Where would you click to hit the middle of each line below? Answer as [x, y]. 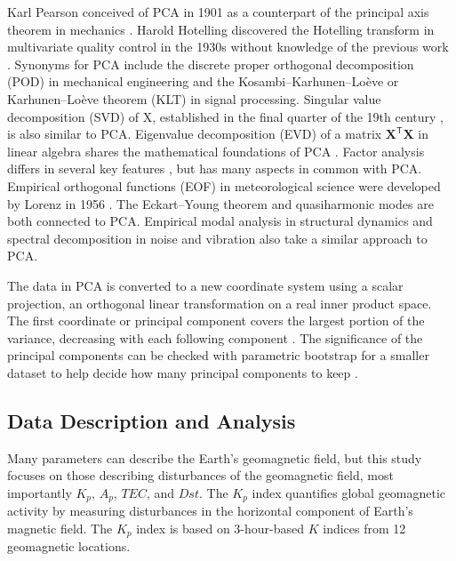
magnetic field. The [60, 528]
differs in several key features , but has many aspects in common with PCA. [215, 168]
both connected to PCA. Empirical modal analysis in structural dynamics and [220, 221]
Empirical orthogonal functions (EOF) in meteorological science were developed [224, 185]
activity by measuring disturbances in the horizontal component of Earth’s [210, 511]
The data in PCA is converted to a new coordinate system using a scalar [205, 285]
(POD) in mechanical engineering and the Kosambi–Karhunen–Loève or [203, 81]
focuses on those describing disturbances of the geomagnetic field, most [200, 475]
